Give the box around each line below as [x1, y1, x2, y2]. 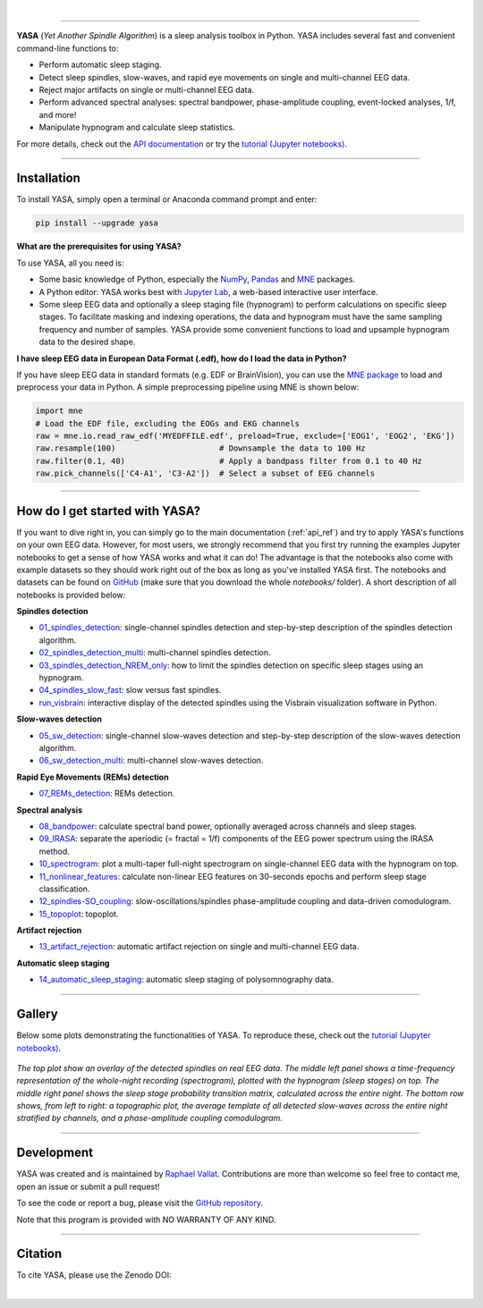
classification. [38, 883, 90, 894]
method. [38, 846, 71, 857]
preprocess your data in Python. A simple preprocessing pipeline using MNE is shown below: [16, 382, 360, 392]
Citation [16, 1246, 63, 1262]
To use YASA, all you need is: [16, 257, 124, 268]
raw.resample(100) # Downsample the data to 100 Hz [35, 443, 366, 453]
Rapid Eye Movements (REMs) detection [16, 772, 169, 782]
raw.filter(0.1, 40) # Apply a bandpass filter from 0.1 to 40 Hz [35, 456, 422, 466]
